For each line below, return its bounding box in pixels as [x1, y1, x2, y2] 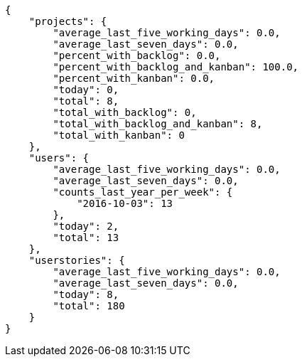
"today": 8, [53, 289, 119, 300]
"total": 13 [53, 232, 119, 243]
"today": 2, [53, 220, 119, 232]
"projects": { [28, 16, 107, 27]
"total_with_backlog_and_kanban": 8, [53, 118, 263, 129]
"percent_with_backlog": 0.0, [53, 50, 221, 61]
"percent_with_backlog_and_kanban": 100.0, [53, 61, 299, 73]
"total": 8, [53, 95, 119, 107]
